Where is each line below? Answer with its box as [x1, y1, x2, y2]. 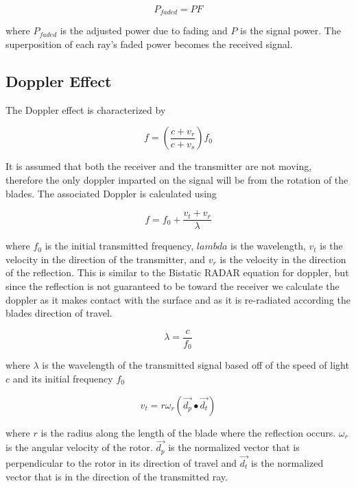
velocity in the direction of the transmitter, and [5, 252, 206, 266]
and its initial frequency [12, 371, 113, 385]
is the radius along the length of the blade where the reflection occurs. [40, 425, 336, 439]
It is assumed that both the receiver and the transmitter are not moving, [5, 159, 312, 173]
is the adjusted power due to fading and [60, 23, 228, 38]
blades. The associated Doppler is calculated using [5, 186, 217, 200]
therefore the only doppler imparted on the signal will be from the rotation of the [5, 173, 348, 187]
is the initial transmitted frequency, [45, 239, 194, 253]
